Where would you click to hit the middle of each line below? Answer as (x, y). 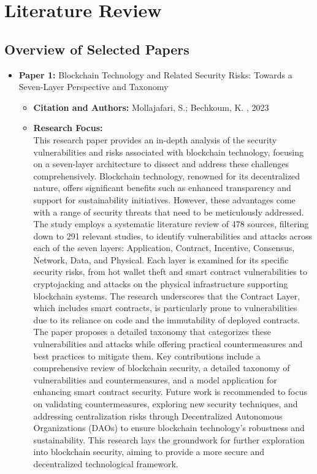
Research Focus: (68, 128)
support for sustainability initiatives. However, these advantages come (164, 199)
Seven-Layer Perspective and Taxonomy (94, 87)
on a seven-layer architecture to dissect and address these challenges (161, 164)
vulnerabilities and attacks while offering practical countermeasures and (168, 344)
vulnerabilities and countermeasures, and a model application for (155, 379)
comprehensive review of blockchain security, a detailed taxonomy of (162, 368)
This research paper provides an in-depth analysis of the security (155, 139)
